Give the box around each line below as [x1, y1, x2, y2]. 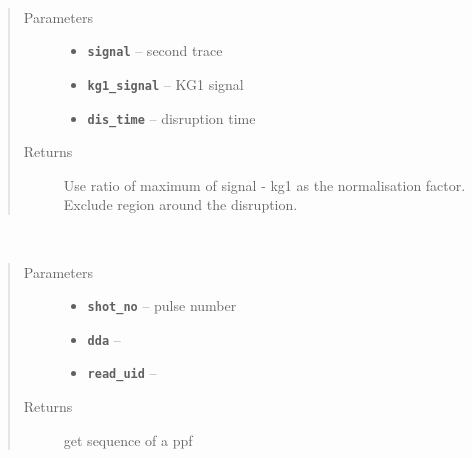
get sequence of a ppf [63, 429, 193, 450]
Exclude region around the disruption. [63, 194, 298, 215]
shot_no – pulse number [87, 295, 237, 316]
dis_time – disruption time [87, 107, 256, 128]
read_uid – [87, 362, 157, 383]
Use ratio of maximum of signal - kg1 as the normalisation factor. [63, 174, 466, 195]
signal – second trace [87, 40, 223, 61]
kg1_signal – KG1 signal [87, 73, 244, 94]
